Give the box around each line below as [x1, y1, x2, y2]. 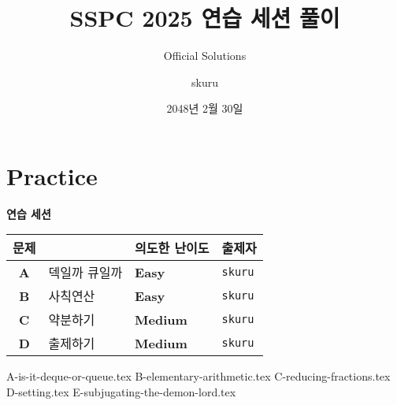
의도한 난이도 [135, 239, 210, 258]
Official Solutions [163, 47, 247, 64]
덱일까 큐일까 [48, 263, 123, 282]
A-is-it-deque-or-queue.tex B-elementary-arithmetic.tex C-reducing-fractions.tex [6, 368, 391, 385]
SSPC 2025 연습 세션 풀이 [69, 2, 340, 34]
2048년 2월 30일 [166, 100, 243, 117]
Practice [6, 159, 98, 191]
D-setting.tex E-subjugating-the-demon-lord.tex [6, 384, 236, 400]
